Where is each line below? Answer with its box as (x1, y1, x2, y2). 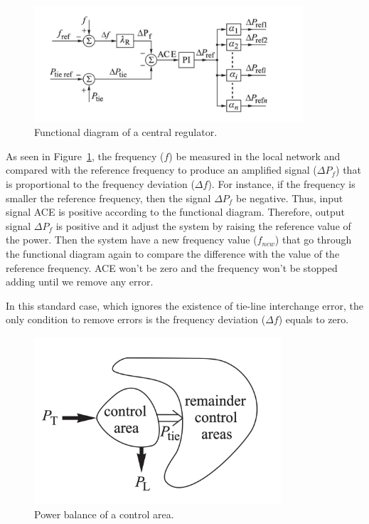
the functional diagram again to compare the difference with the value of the (6, 246, 340, 261)
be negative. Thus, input (236, 190, 343, 205)
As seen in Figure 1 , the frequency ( (6, 148, 164, 163)
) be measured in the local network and (169, 148, 341, 163)
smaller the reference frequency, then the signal (6, 190, 211, 205)
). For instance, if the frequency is (208, 177, 355, 192)
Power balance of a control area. (34, 506, 174, 521)
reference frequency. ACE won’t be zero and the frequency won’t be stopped (6, 260, 338, 275)
